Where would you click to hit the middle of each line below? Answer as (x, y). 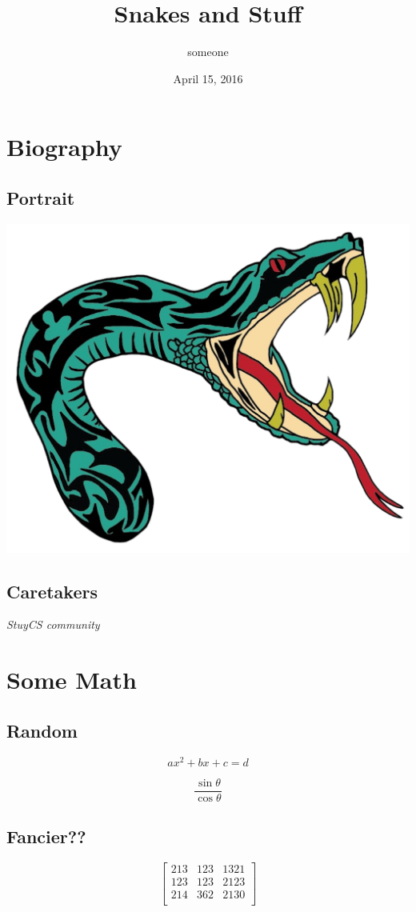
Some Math (72, 680)
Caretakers (52, 591)
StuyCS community (53, 624)
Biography (64, 147)
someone (208, 52)
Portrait (41, 197)
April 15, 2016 (208, 78)
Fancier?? (46, 836)
